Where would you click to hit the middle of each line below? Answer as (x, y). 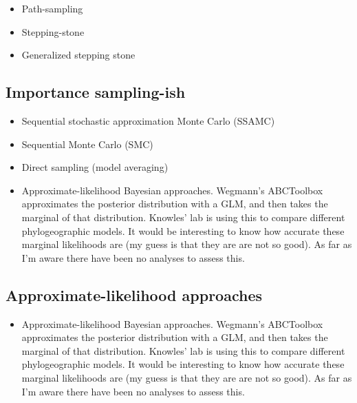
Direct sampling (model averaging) (95, 167)
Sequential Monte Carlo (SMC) (87, 144)
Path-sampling (52, 8)
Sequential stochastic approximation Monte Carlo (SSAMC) (148, 120)
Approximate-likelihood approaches (134, 294)
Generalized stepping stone (78, 55)
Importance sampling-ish (96, 92)
